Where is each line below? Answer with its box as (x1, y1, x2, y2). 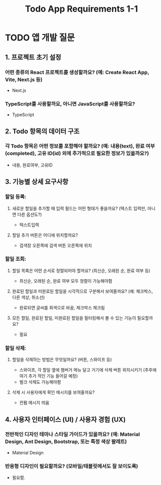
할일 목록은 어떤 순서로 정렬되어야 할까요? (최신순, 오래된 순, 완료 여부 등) (12, 268, 150, 273)
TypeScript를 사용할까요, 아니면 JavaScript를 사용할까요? (5, 100, 135, 107)
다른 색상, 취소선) (12, 294, 45, 300)
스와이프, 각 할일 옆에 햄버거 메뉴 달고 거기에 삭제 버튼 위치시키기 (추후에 (19, 367, 157, 373)
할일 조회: (5, 256, 27, 263)
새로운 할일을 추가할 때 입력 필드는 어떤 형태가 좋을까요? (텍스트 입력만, (12, 205, 146, 211)
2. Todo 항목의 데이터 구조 (5, 127, 80, 135)
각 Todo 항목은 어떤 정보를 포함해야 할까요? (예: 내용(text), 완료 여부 (5, 143, 155, 150)
